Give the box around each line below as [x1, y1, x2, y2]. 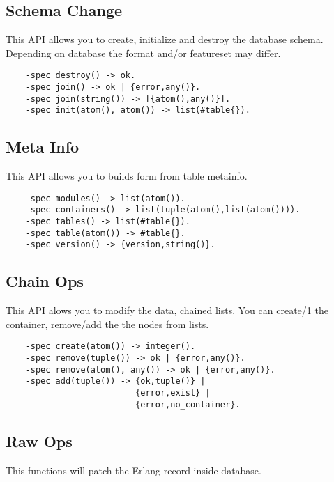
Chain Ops [6, 270, 84, 292]
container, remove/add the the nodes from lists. [6, 316, 209, 331]
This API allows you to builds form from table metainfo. [6, 169, 248, 183]
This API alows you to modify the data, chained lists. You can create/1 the [6, 303, 328, 318]
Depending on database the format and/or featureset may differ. [6, 45, 281, 60]
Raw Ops [6, 430, 73, 451]
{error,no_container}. [135, 399, 241, 410]
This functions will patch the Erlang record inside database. [6, 462, 261, 477]
